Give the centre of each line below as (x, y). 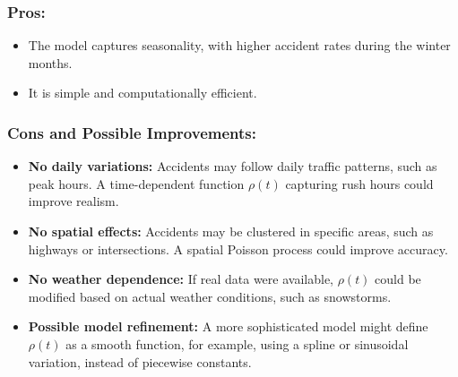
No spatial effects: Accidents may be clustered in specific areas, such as (231, 231)
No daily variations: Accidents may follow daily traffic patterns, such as (233, 166)
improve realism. (73, 201)
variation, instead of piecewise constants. (140, 361)
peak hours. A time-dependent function (136, 183)
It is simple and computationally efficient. (143, 93)
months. (50, 62)
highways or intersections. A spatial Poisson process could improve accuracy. (238, 248)
